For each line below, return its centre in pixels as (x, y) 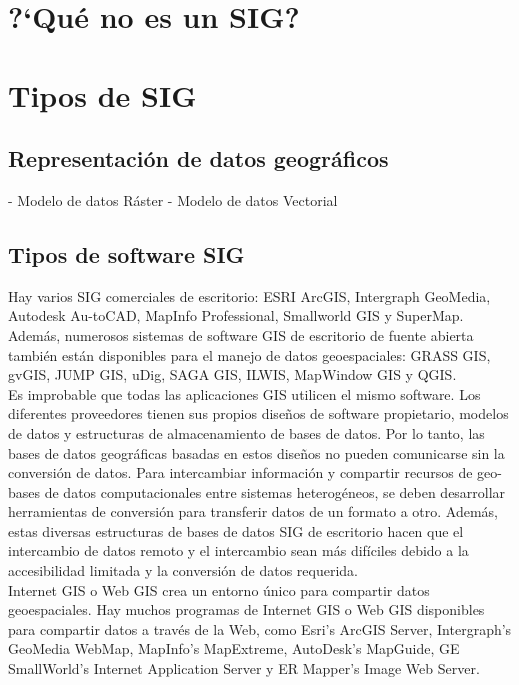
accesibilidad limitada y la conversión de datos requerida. (183, 570)
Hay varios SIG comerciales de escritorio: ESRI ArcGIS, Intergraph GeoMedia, (249, 295)
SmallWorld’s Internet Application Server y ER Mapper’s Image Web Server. (244, 668)
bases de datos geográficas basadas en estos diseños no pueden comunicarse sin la (256, 452)
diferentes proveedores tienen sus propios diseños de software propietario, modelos (258, 413)
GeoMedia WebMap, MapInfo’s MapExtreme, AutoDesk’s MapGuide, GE (234, 648)
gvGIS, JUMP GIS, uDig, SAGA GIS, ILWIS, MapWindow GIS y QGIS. (232, 374)
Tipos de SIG (102, 94)
